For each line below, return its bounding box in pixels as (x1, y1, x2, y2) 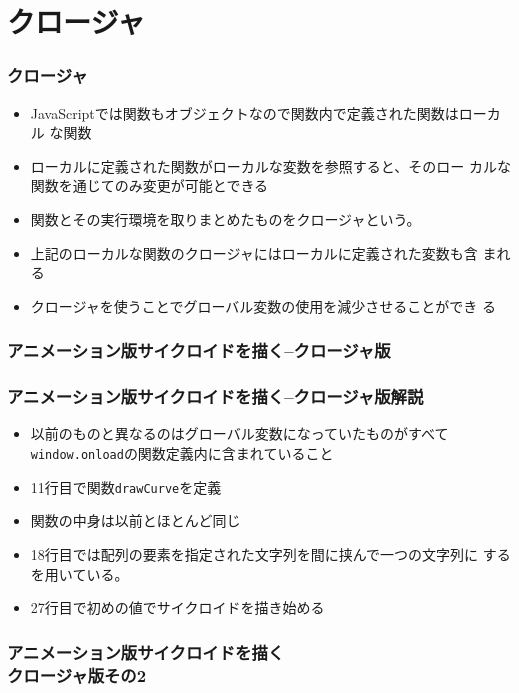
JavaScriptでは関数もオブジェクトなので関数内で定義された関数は (30, 102, 459, 123)
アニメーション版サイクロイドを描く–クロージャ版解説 (7, 384, 424, 409)
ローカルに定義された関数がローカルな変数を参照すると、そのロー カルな (30, 155, 511, 176)
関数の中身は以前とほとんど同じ (30, 510, 241, 531)
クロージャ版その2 (7, 662, 147, 687)
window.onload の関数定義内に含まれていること (30, 443, 334, 463)
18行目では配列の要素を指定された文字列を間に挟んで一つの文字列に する (30, 543, 511, 564)
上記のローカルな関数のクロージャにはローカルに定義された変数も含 (30, 242, 478, 263)
